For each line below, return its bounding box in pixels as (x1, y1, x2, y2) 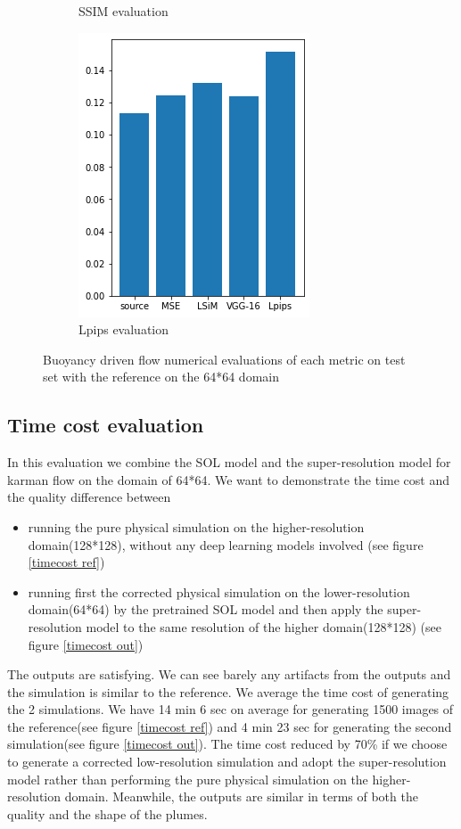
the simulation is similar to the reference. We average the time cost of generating (7, 682, 449, 701)
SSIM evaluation (78, 2, 169, 20)
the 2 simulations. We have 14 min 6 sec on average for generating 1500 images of (7, 700, 454, 718)
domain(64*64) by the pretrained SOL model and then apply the (28, 600, 383, 619)
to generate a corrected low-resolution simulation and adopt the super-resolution (7, 752, 447, 771)
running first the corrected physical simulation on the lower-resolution (28, 582, 410, 601)
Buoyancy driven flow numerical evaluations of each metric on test (43, 349, 406, 368)
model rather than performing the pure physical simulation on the (7, 769, 368, 788)
